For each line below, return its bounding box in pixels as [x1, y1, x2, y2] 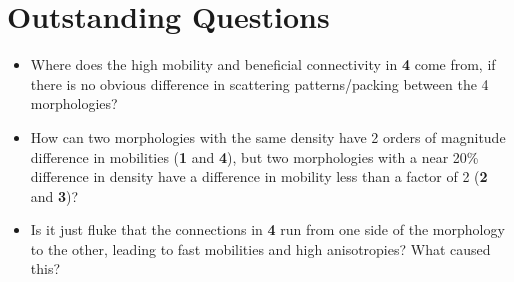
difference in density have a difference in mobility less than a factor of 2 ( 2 [30, 166, 488, 187]
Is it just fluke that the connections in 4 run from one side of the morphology [30, 219, 505, 240]
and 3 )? [30, 185, 79, 206]
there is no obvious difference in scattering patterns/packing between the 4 [30, 73, 489, 94]
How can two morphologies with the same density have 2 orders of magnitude [30, 126, 506, 147]
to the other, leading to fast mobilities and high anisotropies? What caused [30, 238, 491, 259]
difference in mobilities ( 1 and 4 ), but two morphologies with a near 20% [30, 146, 479, 167]
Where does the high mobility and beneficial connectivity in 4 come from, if [30, 54, 496, 75]
